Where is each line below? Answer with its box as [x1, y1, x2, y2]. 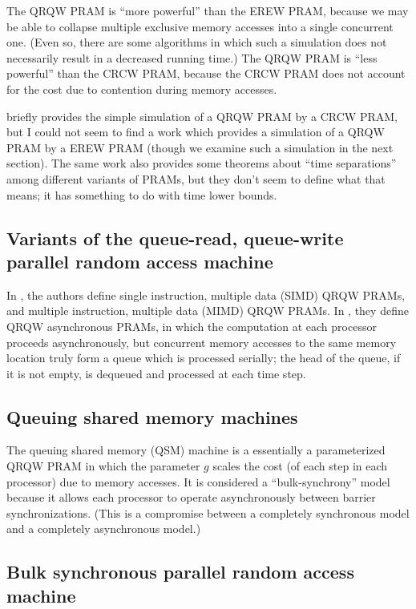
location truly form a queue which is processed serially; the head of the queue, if [6, 349, 401, 366]
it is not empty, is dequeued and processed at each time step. [6, 365, 306, 381]
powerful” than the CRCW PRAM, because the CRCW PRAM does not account [6, 65, 406, 82]
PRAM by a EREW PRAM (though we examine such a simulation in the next [6, 139, 394, 155]
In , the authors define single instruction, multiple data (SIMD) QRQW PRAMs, [6, 286, 406, 303]
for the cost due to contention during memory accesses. [6, 80, 277, 97]
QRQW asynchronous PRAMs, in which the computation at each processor [6, 317, 377, 334]
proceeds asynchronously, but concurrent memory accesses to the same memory [6, 333, 397, 350]
